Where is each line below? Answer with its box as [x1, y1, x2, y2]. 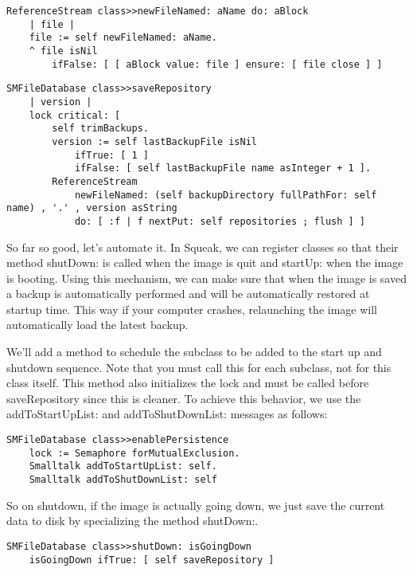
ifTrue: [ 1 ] [74, 149, 149, 161]
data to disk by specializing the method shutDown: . [6, 512, 259, 529]
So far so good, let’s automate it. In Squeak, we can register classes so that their [6, 238, 399, 255]
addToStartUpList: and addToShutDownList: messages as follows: [6, 405, 328, 422]
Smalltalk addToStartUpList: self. [29, 460, 217, 472]
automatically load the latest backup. [6, 316, 189, 333]
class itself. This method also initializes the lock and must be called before [6, 374, 369, 391]
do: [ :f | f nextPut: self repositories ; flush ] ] [74, 215, 366, 227]
